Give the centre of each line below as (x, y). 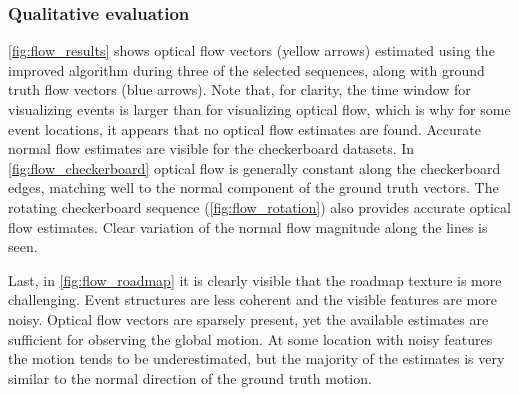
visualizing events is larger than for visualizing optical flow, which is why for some (259, 109)
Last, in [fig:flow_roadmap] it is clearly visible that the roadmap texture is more (255, 279)
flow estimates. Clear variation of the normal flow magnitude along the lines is (248, 226)
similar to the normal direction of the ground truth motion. (190, 377)
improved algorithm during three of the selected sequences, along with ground (246, 69)
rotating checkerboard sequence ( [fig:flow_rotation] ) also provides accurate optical (259, 206)
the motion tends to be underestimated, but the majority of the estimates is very (256, 358)
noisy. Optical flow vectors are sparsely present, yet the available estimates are (248, 318)
